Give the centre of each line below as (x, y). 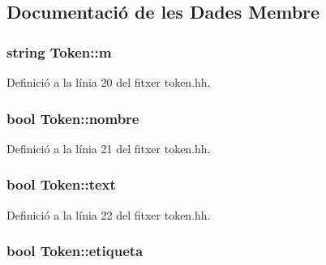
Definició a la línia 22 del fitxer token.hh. (109, 214)
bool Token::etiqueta (75, 251)
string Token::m (59, 51)
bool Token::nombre (73, 118)
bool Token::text (61, 184)
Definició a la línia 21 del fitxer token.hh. (109, 148)
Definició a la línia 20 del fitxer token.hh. (109, 82)
